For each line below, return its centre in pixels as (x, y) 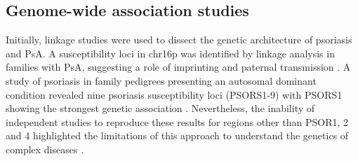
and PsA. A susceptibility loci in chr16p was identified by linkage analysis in (170, 53)
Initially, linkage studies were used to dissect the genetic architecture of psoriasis (179, 40)
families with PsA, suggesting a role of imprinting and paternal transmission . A (178, 67)
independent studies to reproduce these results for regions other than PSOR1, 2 (177, 121)
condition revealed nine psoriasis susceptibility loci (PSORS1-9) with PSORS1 (174, 94)
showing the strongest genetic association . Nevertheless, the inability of (160, 108)
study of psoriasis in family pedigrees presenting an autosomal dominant (161, 80)
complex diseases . (45, 149)
